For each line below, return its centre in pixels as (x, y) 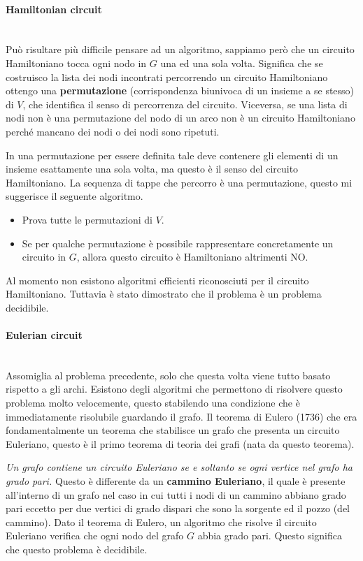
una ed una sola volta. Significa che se (242, 63)
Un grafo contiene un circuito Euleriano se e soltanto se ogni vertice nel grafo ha (179, 467)
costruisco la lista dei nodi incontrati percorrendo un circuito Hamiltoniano (167, 76)
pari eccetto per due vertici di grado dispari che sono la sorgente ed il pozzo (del (178, 508)
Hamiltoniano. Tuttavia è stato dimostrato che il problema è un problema (164, 294)
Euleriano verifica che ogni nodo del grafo (95, 535)
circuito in (44, 257)
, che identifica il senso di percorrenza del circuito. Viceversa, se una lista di (185, 104)
